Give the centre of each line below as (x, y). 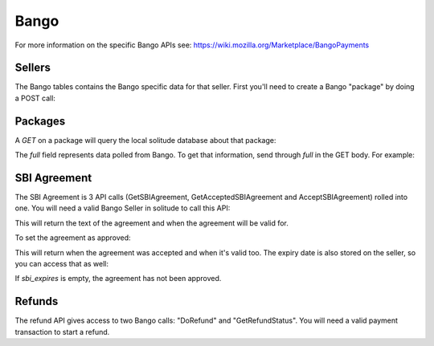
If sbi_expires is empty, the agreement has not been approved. (118, 279)
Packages (40, 121)
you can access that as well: (61, 264)
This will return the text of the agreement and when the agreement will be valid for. (152, 223)
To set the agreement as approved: (73, 238)
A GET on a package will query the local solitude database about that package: (145, 140)
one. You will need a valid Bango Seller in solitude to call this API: (123, 208)
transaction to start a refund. (62, 332)
